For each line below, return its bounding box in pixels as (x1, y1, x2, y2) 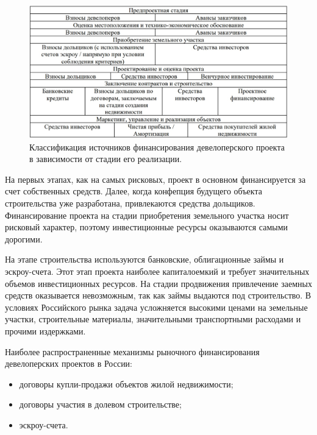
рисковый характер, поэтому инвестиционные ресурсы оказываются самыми (5, 221, 288, 233)
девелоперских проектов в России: (5, 357, 133, 370)
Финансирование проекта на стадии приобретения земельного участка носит (5, 208, 289, 221)
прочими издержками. (5, 324, 86, 337)
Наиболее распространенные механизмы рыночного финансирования (5, 345, 260, 358)
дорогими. (5, 232, 43, 245)
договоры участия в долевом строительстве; (19, 398, 182, 411)
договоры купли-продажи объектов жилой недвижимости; (19, 377, 233, 390)
